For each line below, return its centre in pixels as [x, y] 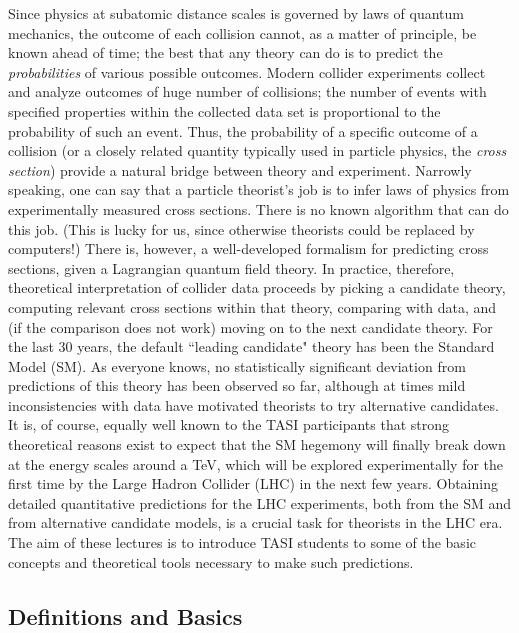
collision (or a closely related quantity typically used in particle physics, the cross [257, 150]
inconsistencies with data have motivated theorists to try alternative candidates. [253, 404]
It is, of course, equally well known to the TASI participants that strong [229, 424]
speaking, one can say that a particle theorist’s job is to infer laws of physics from [259, 189]
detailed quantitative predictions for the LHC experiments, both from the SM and [259, 502]
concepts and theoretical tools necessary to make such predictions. [211, 561]
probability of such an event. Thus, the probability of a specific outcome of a [243, 130]
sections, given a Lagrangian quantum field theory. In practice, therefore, [231, 267]
